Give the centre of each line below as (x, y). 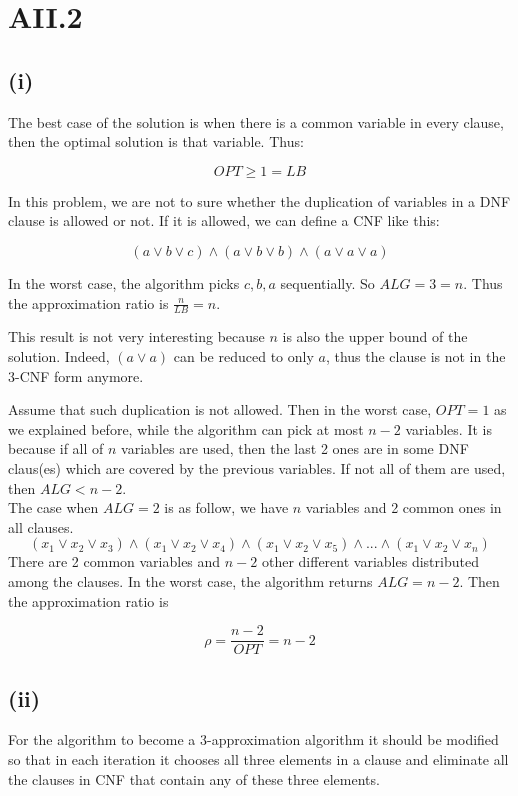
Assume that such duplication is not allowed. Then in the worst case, (220, 409)
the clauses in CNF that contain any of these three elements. (194, 778)
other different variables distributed (370, 561)
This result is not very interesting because (136, 336)
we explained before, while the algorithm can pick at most (186, 428)
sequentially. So (327, 282)
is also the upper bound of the (375, 336)
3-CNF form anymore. (76, 375)
